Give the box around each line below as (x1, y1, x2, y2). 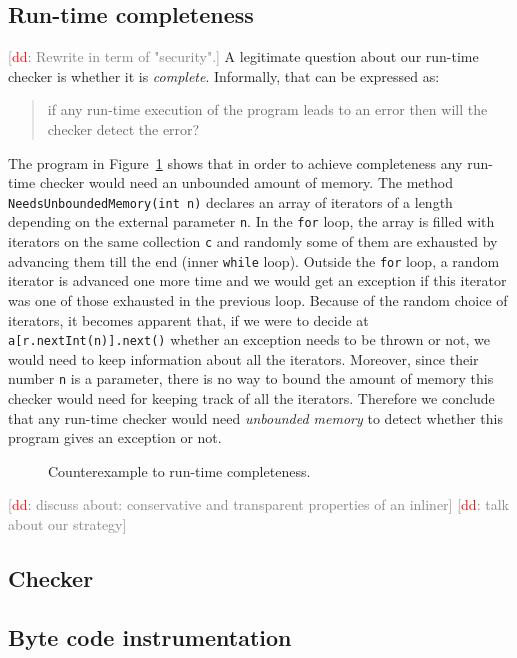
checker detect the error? (47, 118, 200, 139)
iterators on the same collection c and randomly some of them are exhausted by (8, 231, 498, 252)
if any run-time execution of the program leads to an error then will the (47, 99, 488, 120)
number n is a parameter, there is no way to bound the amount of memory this (8, 368, 494, 389)
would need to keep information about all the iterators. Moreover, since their (8, 348, 479, 369)
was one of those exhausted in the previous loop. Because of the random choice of (8, 289, 508, 310)
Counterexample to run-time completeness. (48, 460, 311, 481)
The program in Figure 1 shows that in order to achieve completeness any (8, 152, 463, 173)
